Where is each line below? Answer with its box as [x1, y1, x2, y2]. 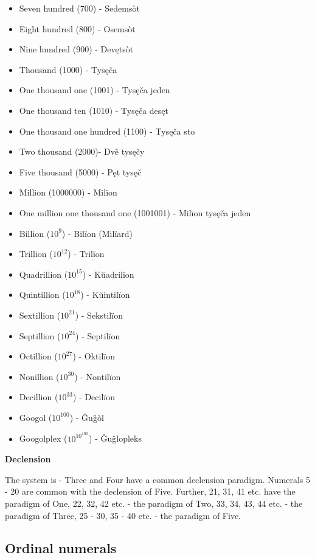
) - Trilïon [67, 247, 105, 260]
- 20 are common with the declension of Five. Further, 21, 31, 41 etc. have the [5, 485, 296, 498]
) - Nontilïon [74, 370, 121, 383]
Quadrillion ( [19, 267, 68, 280]
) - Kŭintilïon [80, 288, 130, 301]
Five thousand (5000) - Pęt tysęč [19, 165, 142, 178]
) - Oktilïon [72, 350, 116, 362]
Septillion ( [19, 329, 61, 342]
